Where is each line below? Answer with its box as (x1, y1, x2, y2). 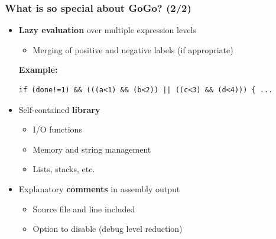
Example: (18, 63, 58, 76)
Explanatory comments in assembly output (18, 182, 180, 195)
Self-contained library (18, 103, 100, 115)
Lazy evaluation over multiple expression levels (18, 24, 196, 36)
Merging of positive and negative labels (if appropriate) (33, 43, 233, 56)
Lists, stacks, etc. (33, 163, 95, 175)
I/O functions (33, 123, 82, 135)
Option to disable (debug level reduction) (33, 222, 183, 235)
